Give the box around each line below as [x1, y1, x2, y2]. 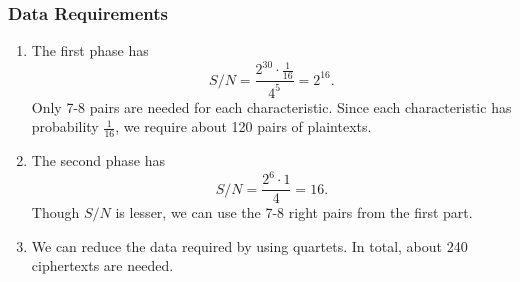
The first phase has [31, 40, 149, 61]
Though [31, 202, 80, 223]
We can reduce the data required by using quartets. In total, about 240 [31, 235, 468, 256]
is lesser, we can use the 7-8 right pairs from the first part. [115, 202, 473, 223]
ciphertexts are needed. [31, 255, 174, 276]
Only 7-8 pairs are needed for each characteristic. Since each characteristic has [31, 96, 512, 117]
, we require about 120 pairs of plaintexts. [115, 116, 372, 137]
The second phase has [31, 149, 166, 170]
